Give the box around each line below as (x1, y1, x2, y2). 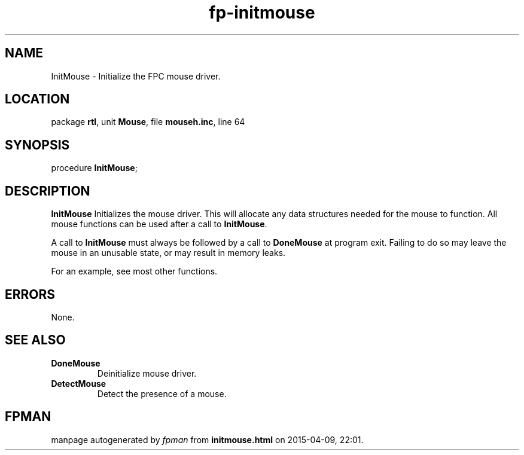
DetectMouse (51, 378, 106, 389)
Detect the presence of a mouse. (97, 388, 227, 399)
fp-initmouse (209, 2, 315, 23)
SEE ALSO (5, 332, 66, 348)
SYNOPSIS (5, 137, 70, 152)
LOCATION (5, 91, 70, 107)
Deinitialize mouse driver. (97, 368, 197, 378)
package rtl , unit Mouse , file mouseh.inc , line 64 (51, 117, 245, 127)
